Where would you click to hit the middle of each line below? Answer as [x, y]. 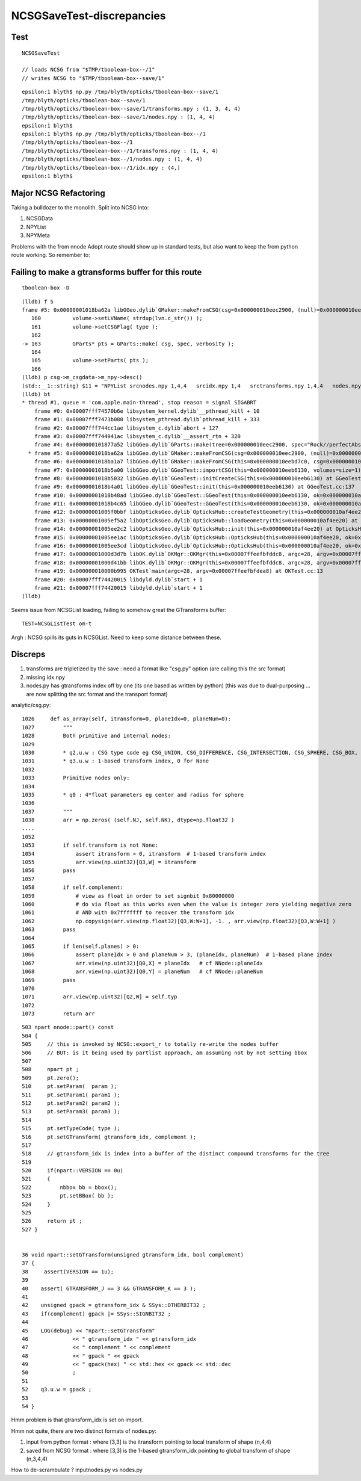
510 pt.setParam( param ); [69, 1087]
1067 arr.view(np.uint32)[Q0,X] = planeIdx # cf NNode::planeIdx [142, 963]
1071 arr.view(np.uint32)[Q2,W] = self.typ [100, 997]
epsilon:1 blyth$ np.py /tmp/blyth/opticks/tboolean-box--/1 [114, 134]
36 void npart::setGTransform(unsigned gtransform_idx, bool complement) [133, 1255]
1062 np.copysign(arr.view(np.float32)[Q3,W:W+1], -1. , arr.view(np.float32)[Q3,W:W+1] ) [179, 921]
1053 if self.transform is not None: [90, 845]
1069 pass [49, 980]
